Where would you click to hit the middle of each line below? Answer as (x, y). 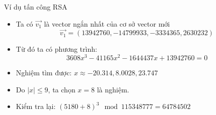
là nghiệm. (113, 89)
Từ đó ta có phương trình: (56, 49)
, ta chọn (62, 89)
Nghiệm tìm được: (44, 73)
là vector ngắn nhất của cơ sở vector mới (107, 23)
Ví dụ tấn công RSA (36, 7)
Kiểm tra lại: (36, 106)
